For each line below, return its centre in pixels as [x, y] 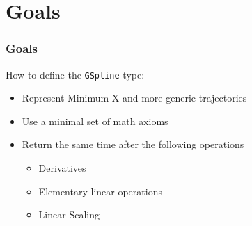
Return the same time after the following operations [133, 144]
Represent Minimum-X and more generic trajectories [134, 98]
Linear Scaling [69, 215]
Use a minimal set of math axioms [95, 121]
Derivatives [62, 168]
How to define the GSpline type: [75, 74]
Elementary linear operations [100, 191]
